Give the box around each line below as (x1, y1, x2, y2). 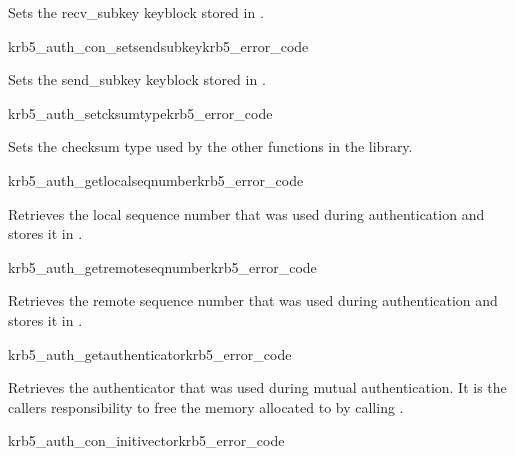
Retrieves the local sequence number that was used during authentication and (8, 203, 485, 224)
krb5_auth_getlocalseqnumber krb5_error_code (8, 169, 304, 190)
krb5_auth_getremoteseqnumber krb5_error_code (8, 256, 317, 277)
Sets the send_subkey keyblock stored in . (8, 69, 266, 90)
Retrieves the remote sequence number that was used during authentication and (8, 290, 498, 311)
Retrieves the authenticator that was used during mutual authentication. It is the (8, 377, 507, 398)
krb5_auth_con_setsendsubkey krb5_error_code (8, 35, 309, 56)
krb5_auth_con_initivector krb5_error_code (8, 430, 285, 451)
